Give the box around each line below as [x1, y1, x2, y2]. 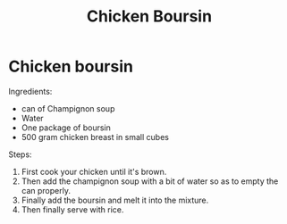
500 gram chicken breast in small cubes [21, 131, 169, 142]
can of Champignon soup [21, 103, 115, 113]
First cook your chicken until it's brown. [21, 166, 167, 177]
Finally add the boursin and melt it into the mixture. [21, 195, 209, 205]
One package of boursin [21, 122, 111, 133]
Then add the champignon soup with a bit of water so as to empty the [21, 176, 279, 187]
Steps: [8, 149, 32, 160]
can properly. [21, 185, 71, 195]
